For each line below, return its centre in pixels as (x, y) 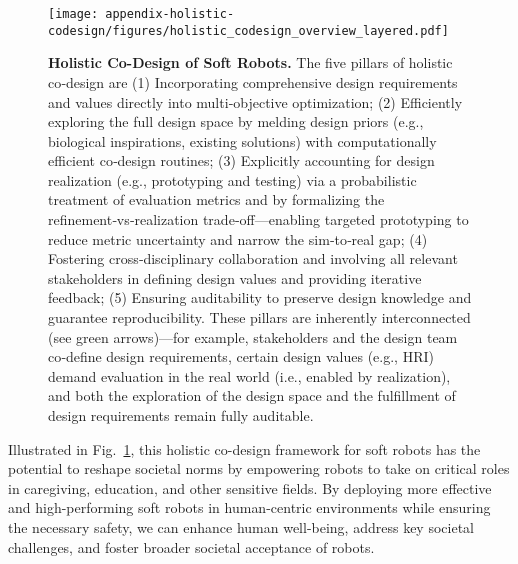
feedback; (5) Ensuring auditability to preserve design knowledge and (260, 297)
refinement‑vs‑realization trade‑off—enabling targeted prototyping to (258, 219)
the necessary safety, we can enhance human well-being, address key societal (241, 526)
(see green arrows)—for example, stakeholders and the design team (253, 336)
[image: (73, 14)
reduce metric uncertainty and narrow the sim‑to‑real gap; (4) (238, 238)
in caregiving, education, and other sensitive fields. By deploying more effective (250, 487)
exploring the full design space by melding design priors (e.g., (236, 121)
